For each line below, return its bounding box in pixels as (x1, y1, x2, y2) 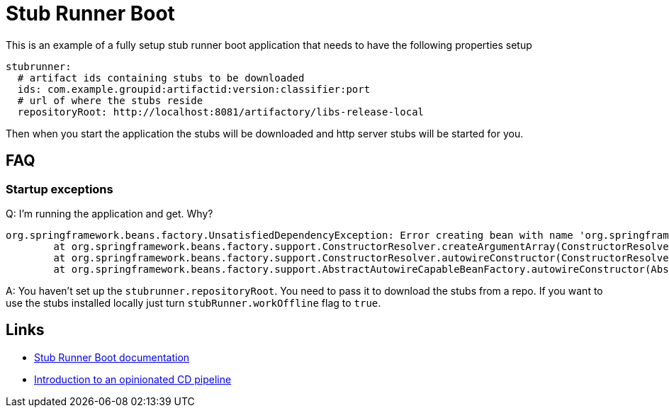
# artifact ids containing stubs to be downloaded (17, 72, 305, 84)
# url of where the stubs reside (17, 94, 203, 106)
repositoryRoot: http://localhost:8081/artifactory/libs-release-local (17, 106, 425, 118)
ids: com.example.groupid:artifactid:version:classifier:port (17, 83, 371, 95)
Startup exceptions (6, 181, 113, 196)
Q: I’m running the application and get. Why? (6, 207, 213, 220)
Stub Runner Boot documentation (34, 351, 190, 363)
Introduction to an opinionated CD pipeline (34, 373, 232, 385)
